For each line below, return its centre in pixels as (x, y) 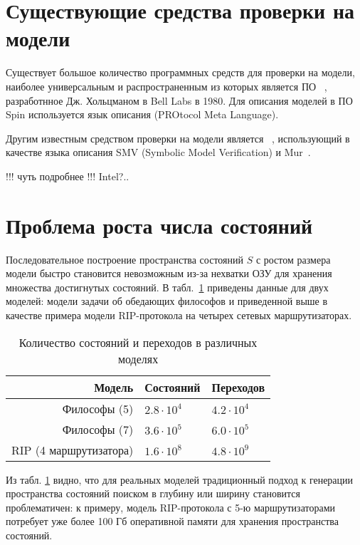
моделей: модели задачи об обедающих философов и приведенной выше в (167, 301)
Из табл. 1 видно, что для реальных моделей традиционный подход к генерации (180, 479)
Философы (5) (98, 408)
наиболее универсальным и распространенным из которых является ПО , (166, 86)
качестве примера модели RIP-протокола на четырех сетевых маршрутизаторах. (179, 315)
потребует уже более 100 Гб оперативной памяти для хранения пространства (172, 521)
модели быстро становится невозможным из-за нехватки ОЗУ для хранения (169, 273)
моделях (138, 358)
